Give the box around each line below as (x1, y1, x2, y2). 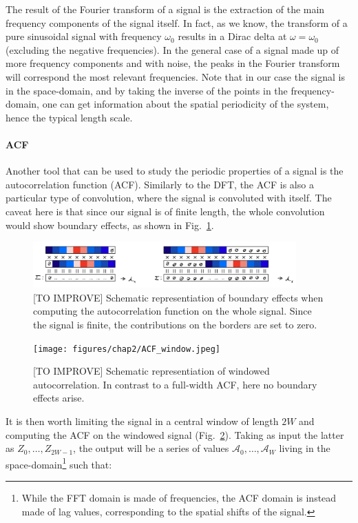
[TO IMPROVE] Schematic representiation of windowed (33, 364, 270, 378)
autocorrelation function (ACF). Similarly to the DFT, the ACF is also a (6, 177, 314, 191)
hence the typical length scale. (6, 110, 133, 124)
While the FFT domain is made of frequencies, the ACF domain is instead (21, 491, 337, 505)
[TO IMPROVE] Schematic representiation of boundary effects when (33, 290, 324, 304)
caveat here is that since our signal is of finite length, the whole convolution (6, 204, 325, 218)
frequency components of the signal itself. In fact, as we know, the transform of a (6, 15, 348, 30)
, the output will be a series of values (73, 441, 229, 455)
